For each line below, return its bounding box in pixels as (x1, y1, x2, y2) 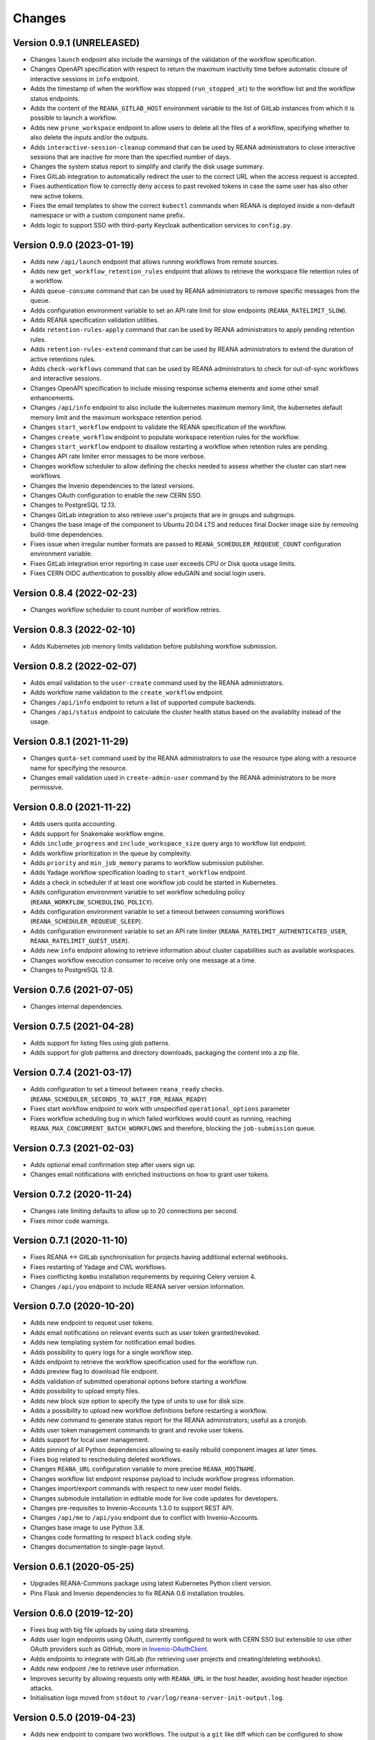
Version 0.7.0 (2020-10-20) (12, 1300, 135, 1312)
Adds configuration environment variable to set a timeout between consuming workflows (30, 907, 285, 915)
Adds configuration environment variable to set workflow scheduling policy (30, 888, 246, 896)
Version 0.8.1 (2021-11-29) (12, 736, 128, 748)
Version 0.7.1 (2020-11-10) (12, 1235, 128, 1247)
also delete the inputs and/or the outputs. (30, 133, 149, 142)
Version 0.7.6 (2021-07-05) (12, 984, 133, 996)
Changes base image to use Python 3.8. (30, 1523, 145, 1531)
